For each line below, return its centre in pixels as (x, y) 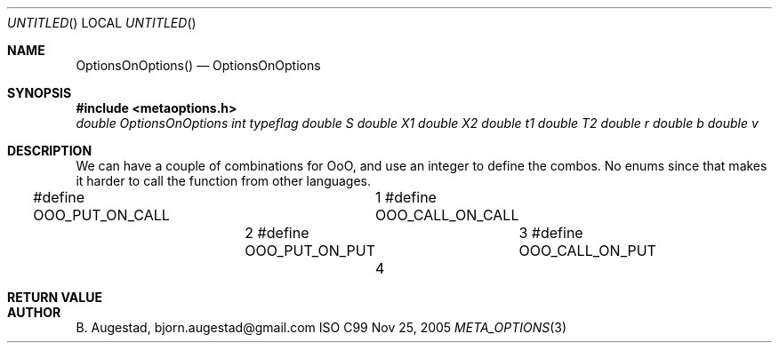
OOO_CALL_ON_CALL (447, 215)
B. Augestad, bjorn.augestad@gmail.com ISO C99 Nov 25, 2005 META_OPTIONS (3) (321, 327)
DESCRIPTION (50, 151)
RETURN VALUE (55, 297)
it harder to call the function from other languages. (224, 181)
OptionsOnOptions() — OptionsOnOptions (198, 65)
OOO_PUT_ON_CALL (101, 215)
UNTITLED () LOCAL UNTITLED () (102, 23)
